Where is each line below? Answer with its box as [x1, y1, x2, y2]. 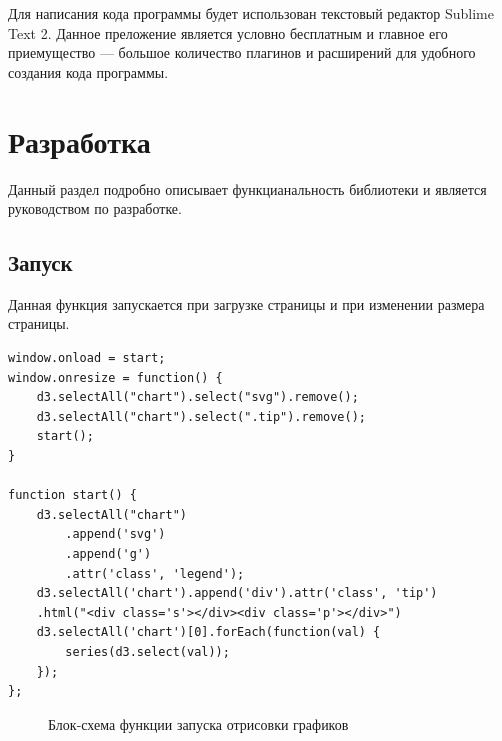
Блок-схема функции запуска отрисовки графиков [48, 713, 349, 734]
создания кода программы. [8, 61, 169, 82]
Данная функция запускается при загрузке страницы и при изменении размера [8, 293, 485, 314]
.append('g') [65, 547, 152, 562]
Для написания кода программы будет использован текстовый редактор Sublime [8, 3, 494, 23]
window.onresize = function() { [8, 370, 223, 385]
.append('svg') [65, 527, 166, 542]
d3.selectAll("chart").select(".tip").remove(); [36, 409, 366, 424]
